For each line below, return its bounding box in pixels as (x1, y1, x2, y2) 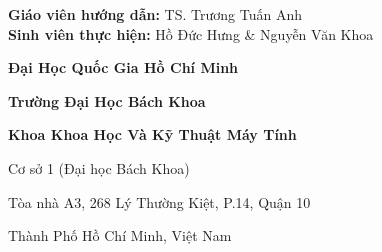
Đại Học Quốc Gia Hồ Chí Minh (8, 57, 239, 78)
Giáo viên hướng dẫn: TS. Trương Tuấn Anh (8, 4, 302, 24)
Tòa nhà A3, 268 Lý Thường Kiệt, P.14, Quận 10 (8, 191, 311, 212)
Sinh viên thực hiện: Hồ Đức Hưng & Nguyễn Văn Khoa (8, 23, 374, 44)
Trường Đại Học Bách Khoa (8, 90, 206, 111)
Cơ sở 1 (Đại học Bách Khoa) (8, 157, 190, 178)
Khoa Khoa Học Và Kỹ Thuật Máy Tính (8, 124, 297, 145)
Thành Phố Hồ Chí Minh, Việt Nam (8, 225, 232, 246)
